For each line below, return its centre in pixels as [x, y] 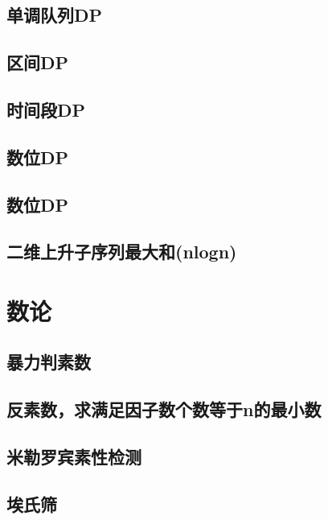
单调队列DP [55, 15]
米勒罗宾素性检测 [74, 457]
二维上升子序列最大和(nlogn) [122, 252]
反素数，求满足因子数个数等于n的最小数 [164, 409]
